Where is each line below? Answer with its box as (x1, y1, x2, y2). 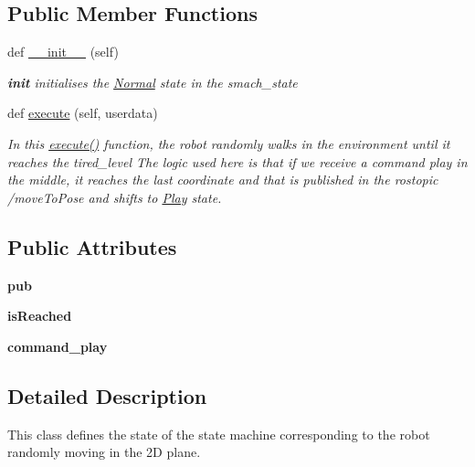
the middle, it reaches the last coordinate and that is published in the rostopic (7, 170, 438, 189)
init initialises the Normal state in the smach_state (7, 72, 298, 91)
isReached (7, 306, 72, 325)
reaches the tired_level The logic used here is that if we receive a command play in (7, 152, 468, 171)
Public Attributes (7, 232, 177, 260)
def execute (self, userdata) (7, 103, 158, 122)
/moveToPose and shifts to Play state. (7, 187, 222, 207)
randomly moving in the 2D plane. (7, 442, 201, 462)
